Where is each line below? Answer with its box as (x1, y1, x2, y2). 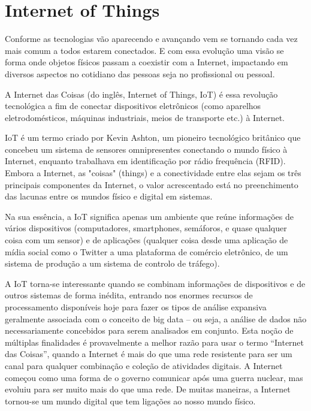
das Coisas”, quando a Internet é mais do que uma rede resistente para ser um (5, 347, 292, 360)
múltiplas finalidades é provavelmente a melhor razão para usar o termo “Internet (5, 336, 304, 348)
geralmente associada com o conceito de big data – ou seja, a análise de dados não (5, 312, 307, 325)
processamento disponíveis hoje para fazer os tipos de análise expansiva (5, 301, 267, 313)
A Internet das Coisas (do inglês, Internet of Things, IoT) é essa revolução (5, 87, 278, 100)
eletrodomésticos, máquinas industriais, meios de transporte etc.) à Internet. (5, 111, 285, 123)
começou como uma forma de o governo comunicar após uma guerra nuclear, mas (5, 371, 303, 383)
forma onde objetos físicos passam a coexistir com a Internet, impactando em (5, 56, 288, 68)
